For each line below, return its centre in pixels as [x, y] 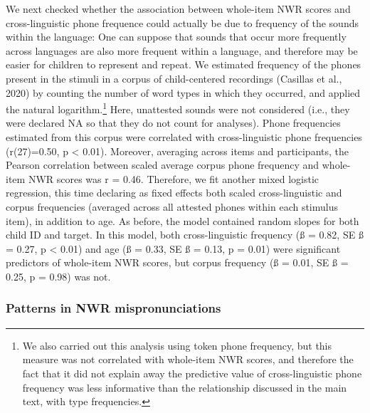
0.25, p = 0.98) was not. [58, 276]
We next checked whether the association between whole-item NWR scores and [178, 9]
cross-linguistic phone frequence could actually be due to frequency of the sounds [182, 22]
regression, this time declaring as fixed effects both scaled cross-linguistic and [174, 193]
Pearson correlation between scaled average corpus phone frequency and [163, 165]
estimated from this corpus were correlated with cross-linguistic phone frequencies [184, 137]
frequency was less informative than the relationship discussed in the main [185, 387]
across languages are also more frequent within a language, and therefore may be [182, 50]
